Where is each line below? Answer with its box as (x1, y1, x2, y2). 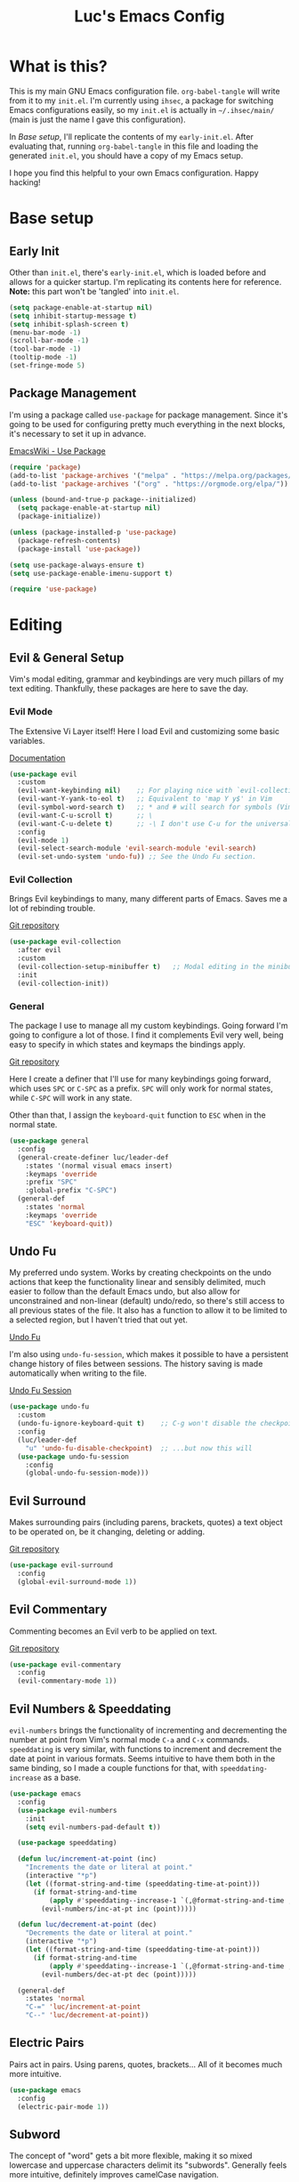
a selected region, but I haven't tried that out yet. (9, 1314, 189, 1325)
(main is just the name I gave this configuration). (9, 114, 186, 125)
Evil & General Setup (9, 650, 125, 665)
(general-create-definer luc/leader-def (17, 1152, 169, 1162)
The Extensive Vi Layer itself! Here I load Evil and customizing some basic (9, 725, 280, 736)
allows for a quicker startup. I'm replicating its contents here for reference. (9, 276, 282, 287)
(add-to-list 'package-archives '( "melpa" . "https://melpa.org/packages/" (9, 471, 296, 480)
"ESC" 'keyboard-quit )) (25, 1219, 114, 1228)
